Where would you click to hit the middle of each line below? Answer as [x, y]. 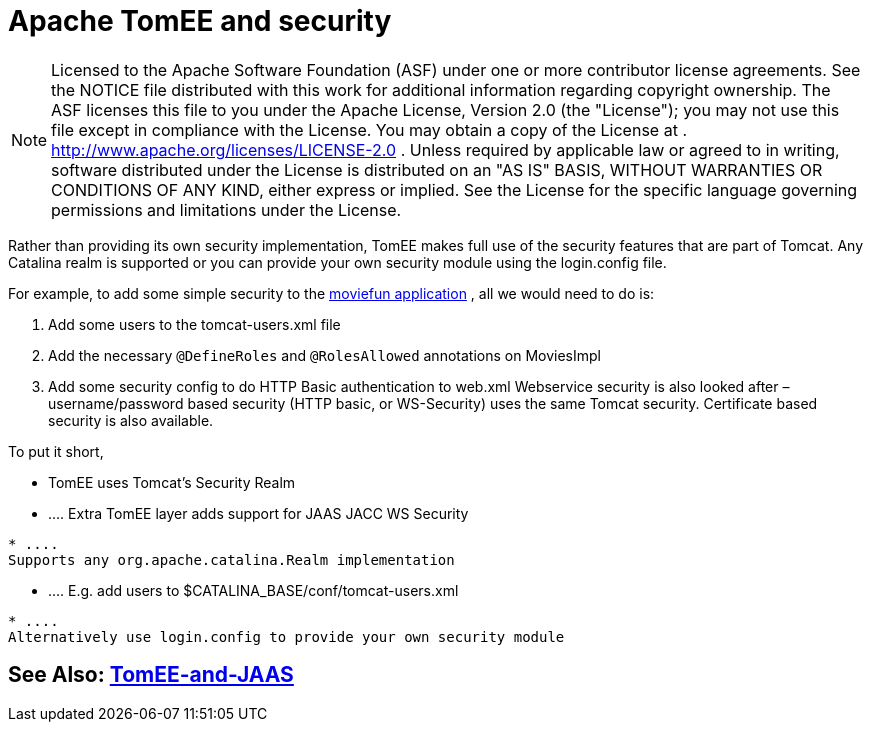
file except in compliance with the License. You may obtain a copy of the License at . [369, 129]
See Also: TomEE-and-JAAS [151, 675]
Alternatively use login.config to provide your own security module [286, 636]
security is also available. [131, 420]
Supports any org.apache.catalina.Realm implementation [231, 559]
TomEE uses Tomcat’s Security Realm [172, 482]
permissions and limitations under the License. [226, 209]
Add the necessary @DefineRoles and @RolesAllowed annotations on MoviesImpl [324, 355]
